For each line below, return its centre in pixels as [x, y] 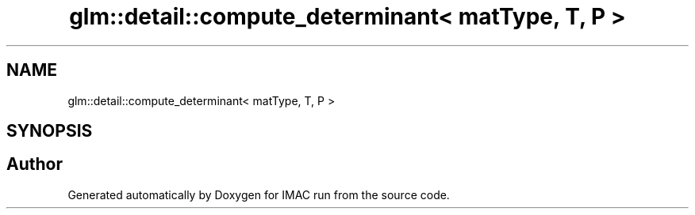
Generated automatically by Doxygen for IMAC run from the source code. [259, 194]
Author [35, 164]
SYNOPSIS [50, 131]
